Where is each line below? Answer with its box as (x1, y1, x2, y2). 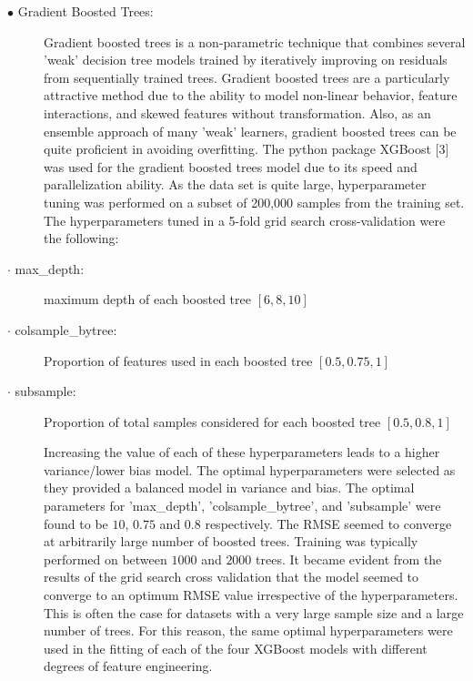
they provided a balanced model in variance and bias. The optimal (44, 478, 415, 497)
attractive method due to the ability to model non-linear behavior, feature (44, 86, 458, 105)
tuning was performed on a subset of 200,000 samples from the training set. (44, 192, 465, 211)
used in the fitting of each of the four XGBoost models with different (44, 638, 428, 657)
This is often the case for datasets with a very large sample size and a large (44, 603, 464, 622)
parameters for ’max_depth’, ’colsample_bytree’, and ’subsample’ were (44, 496, 441, 515)
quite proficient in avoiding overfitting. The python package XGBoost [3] (44, 139, 449, 158)
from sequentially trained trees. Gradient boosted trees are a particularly (44, 67, 450, 86)
